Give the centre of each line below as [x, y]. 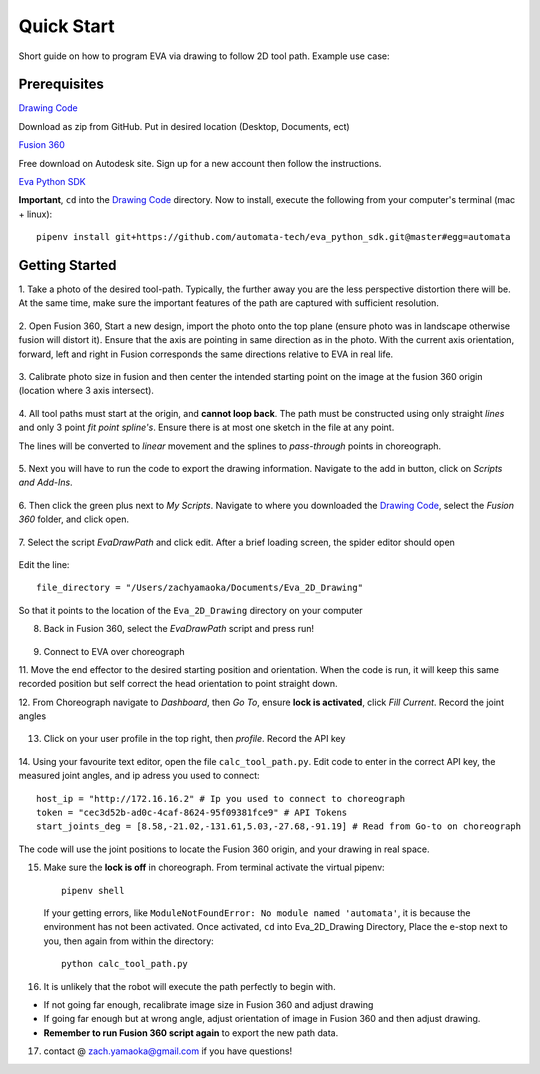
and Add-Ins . [46, 482]
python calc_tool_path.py [125, 964]
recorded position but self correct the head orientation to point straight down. [178, 684]
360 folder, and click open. [74, 519]
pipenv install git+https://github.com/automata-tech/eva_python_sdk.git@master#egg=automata [273, 237]
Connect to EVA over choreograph [114, 651]
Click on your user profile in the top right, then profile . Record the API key [194, 739]
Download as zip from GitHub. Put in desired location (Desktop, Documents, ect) [184, 126]
